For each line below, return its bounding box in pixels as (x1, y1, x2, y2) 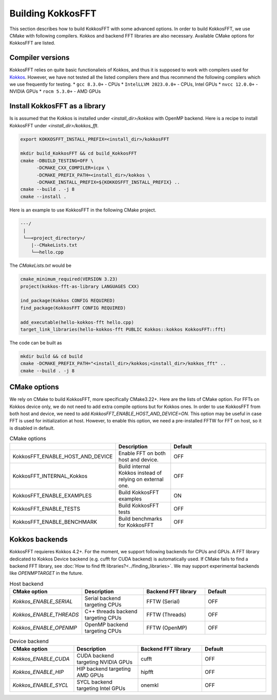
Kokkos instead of (118, 469, 162, 476)
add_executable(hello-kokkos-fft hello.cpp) (20, 319, 134, 325)
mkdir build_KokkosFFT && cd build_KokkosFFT (20, 150, 137, 157)
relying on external (118, 475, 164, 482)
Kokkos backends (9, 535, 68, 544)
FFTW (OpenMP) (146, 624, 187, 631)
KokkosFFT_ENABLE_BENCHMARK (12, 518, 97, 526)
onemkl (141, 682, 159, 689)
